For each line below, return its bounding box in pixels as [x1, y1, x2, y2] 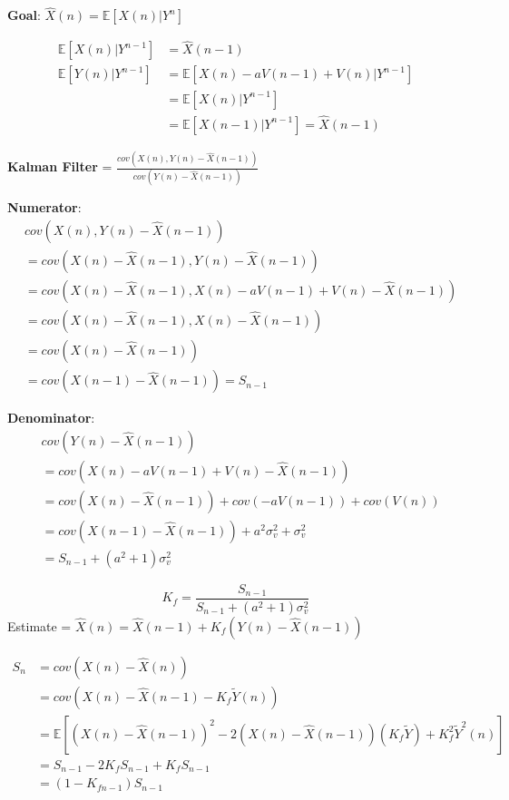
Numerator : [7, 198, 82, 217]
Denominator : [7, 408, 95, 427]
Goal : [7, 5, 41, 24]
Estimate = [7, 616, 72, 635]
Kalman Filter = [7, 157, 113, 176]
